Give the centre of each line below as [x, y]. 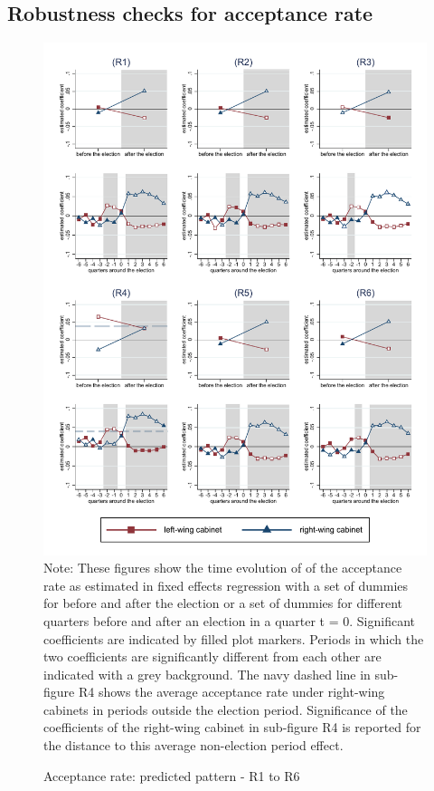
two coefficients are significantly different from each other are [212, 656]
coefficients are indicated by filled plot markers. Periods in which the [234, 638]
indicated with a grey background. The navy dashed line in [207, 674]
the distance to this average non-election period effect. [193, 745]
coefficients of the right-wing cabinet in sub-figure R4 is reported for [232, 727]
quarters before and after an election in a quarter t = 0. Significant [230, 620]
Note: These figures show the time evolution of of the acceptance [223, 568]
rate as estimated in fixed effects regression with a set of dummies [226, 585]
